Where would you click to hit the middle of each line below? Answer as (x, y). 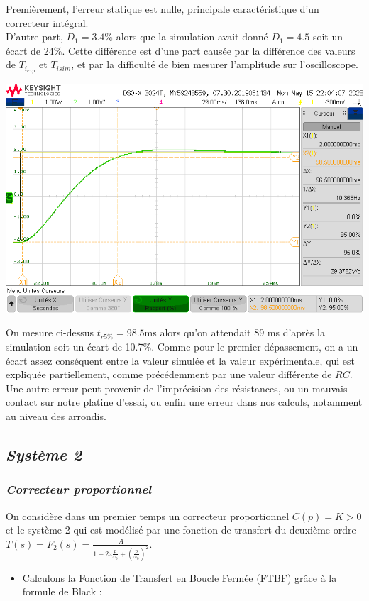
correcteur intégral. (47, 22)
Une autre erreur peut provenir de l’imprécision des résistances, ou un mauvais (177, 388)
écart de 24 (30, 50)
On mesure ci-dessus (50, 332)
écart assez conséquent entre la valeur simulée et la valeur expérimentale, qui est (181, 360)
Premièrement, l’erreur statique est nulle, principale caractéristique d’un (163, 9)
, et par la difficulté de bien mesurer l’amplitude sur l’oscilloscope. (215, 64)
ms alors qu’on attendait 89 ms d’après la (235, 332)
